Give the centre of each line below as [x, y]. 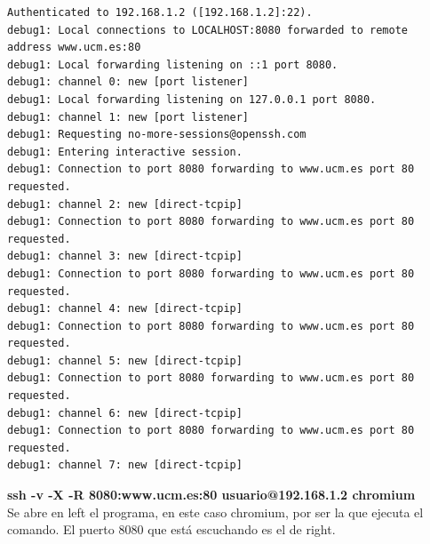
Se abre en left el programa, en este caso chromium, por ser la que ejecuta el [215, 512]
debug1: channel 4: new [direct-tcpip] [125, 309]
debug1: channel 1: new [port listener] [128, 117]
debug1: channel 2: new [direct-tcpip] [125, 204]
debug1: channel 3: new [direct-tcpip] [125, 256]
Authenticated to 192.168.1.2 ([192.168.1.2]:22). [160, 12]
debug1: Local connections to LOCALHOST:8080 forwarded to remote [208, 30]
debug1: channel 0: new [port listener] [128, 82]
